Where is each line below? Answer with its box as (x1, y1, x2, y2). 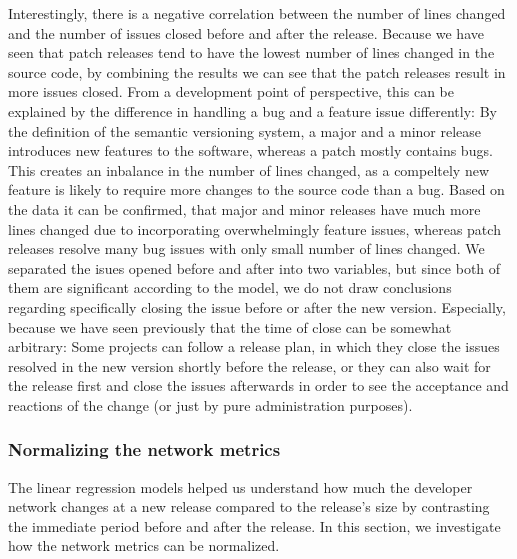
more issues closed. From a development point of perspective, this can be (8, 81, 455, 102)
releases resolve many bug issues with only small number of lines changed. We (8, 238, 485, 259)
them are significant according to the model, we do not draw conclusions (8, 277, 452, 298)
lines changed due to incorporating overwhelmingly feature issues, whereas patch (8, 218, 501, 239)
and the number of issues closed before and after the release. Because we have (8, 22, 484, 43)
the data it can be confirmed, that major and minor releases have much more (8, 198, 481, 219)
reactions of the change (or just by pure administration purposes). (8, 394, 413, 415)
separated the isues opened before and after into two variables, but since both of (8, 257, 501, 278)
